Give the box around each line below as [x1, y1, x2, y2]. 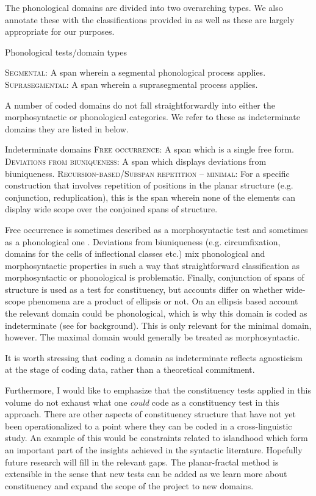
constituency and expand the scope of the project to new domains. [5, 479, 254, 492]
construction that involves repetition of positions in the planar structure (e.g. [5, 179, 293, 192]
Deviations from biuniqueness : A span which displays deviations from [5, 154, 267, 167]
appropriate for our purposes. [5, 25, 115, 38]
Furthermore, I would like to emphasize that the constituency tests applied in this [5, 384, 311, 397]
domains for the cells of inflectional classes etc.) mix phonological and [5, 247, 265, 260]
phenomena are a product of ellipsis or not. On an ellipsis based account [27, 295, 298, 307]
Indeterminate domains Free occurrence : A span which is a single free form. [5, 143, 294, 156]
